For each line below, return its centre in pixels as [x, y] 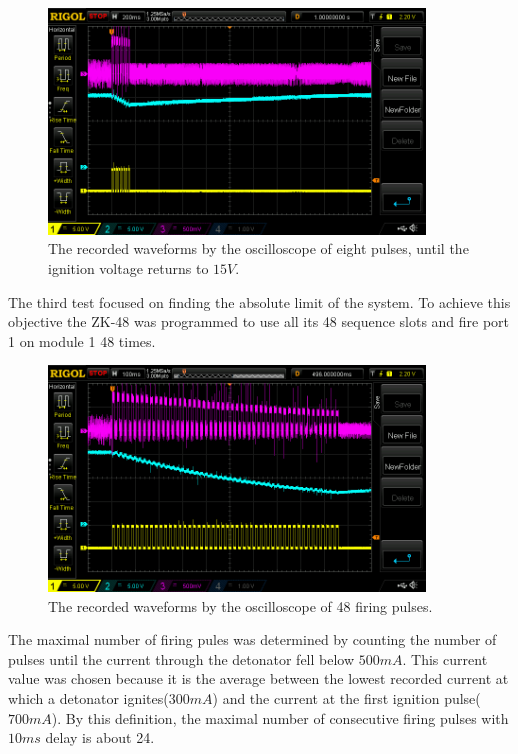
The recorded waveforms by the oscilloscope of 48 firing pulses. [240, 605]
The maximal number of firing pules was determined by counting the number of [252, 639]
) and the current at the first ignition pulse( [346, 698]
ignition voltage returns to [128, 267]
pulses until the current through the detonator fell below [181, 658]
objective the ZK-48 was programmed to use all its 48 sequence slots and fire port [259, 321]
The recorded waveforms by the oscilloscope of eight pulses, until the [258, 248]
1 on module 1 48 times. [82, 340]
